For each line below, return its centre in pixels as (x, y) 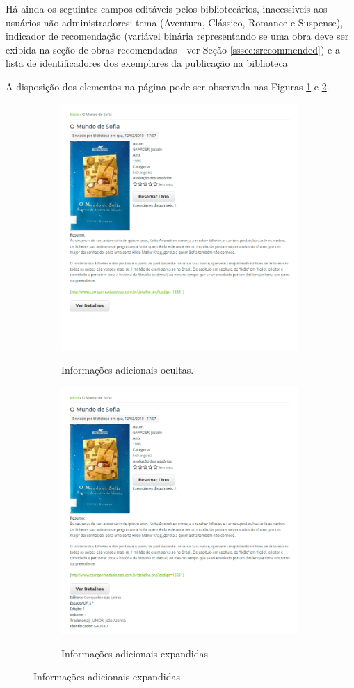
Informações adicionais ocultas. (128, 370)
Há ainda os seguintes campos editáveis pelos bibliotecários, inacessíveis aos (167, 8)
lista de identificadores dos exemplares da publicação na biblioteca (147, 63)
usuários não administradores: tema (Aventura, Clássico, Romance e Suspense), (175, 22)
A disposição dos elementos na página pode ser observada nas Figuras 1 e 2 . (168, 86)
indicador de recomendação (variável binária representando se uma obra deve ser (177, 36)
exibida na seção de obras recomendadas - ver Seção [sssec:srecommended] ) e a (173, 49)
